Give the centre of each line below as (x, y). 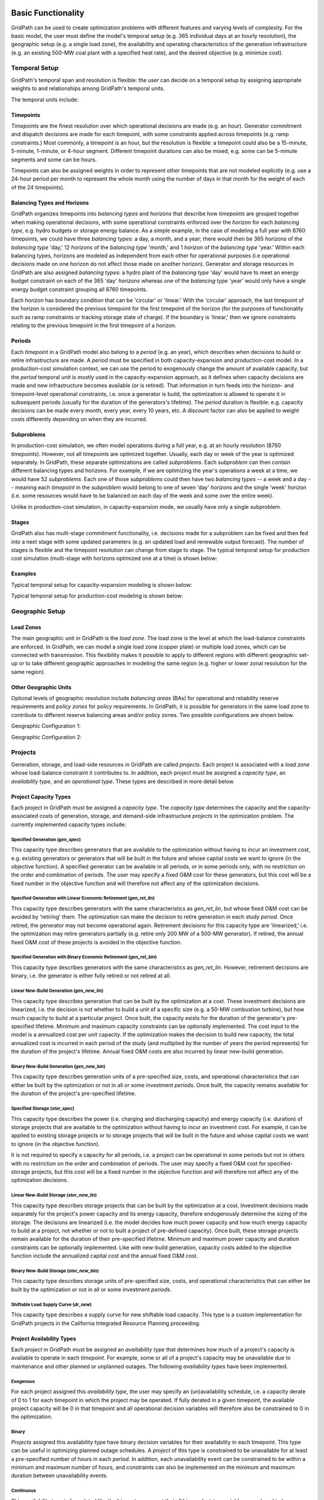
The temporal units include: (45, 100)
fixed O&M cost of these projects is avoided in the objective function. (97, 942)
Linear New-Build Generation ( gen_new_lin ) (57, 991)
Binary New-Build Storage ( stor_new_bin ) (55, 1271)
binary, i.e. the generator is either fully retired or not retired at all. (91, 976)
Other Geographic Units (41, 687)
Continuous (23, 1491)
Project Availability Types (43, 1339)
